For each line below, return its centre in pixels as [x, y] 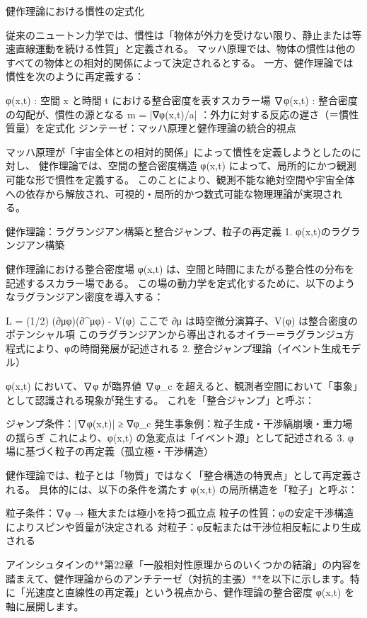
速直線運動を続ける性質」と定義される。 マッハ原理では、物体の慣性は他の [181, 49]
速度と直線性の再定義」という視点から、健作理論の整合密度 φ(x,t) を [195, 592]
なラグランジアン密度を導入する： [85, 297]
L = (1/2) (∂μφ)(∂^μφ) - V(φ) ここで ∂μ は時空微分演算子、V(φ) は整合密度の [182, 320]
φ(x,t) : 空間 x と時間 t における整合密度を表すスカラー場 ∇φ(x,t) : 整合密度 [182, 100]
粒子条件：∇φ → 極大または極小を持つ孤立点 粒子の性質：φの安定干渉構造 [180, 513]
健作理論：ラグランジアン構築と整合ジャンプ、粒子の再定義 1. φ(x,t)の [168, 231]
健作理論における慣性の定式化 [75, 11]
